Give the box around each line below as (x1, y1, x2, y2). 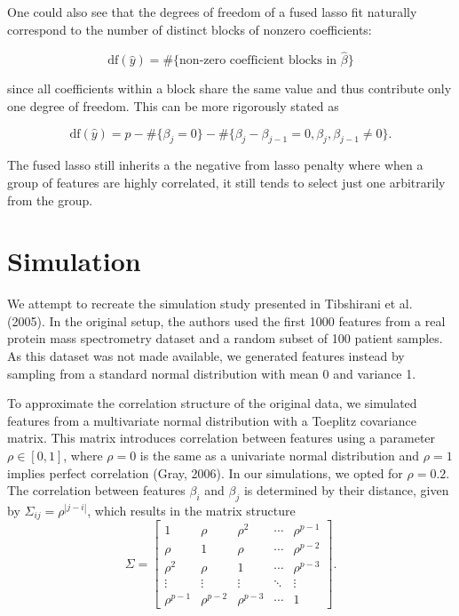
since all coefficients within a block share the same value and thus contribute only (7, 79, 452, 98)
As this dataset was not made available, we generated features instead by (7, 347, 405, 365)
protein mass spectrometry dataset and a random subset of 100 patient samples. (7, 329, 443, 348)
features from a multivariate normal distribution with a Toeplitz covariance (7, 411, 416, 429)
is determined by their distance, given (243, 481, 449, 500)
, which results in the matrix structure (87, 501, 296, 520)
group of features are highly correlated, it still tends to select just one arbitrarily (7, 172, 446, 191)
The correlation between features (7, 481, 186, 500)
